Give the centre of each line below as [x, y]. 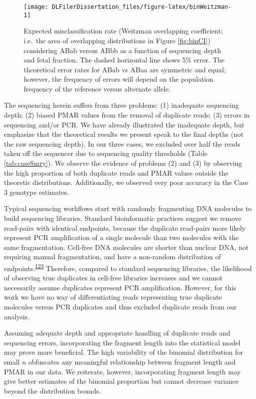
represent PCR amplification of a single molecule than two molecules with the [121, 237]
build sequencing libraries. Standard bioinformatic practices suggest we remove [123, 218]
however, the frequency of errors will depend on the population [119, 79]
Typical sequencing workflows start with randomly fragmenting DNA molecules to [128, 208]
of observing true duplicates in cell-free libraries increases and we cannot [113, 278]
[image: [36, 7]
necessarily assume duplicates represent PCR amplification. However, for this [120, 287]
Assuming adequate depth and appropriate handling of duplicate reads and [117, 333]
